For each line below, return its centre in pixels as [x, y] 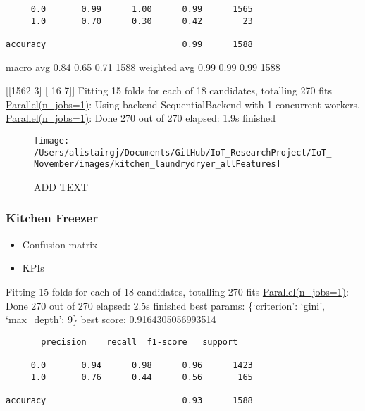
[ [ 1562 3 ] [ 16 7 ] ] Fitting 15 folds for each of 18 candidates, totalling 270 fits [169, 90]
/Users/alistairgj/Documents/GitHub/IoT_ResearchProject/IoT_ [183, 152]
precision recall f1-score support [140, 342]
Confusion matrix [60, 244]
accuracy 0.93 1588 [129, 401]
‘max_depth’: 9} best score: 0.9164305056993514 [111, 319]
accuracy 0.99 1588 [129, 44]
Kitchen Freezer [52, 218]
